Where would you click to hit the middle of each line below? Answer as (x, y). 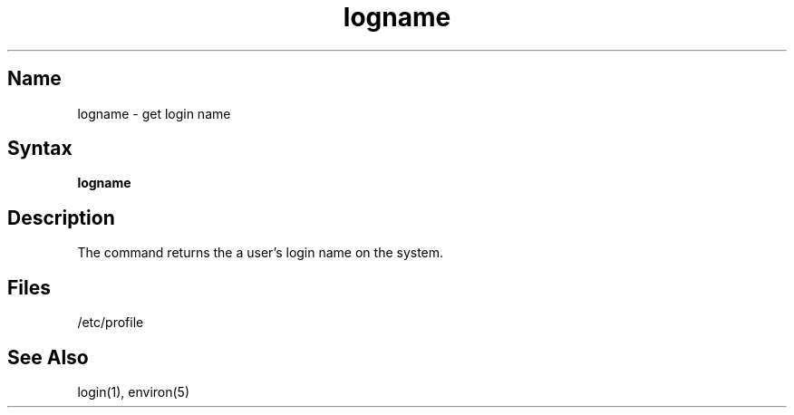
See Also (48, 357)
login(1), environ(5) (134, 391)
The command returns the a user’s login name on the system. (261, 253)
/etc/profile (111, 323)
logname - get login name (154, 113)
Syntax (40, 149)
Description (61, 217)
